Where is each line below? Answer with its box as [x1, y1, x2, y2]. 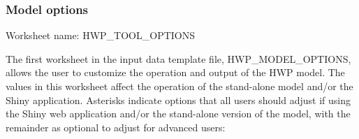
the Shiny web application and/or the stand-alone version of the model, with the [6, 106, 351, 121]
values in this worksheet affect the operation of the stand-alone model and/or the [6, 79, 353, 93]
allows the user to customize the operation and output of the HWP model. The [6, 65, 345, 80]
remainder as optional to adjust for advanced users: [6, 119, 226, 134]
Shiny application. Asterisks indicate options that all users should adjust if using [6, 92, 351, 107]
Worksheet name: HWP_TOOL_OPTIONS [6, 28, 195, 43]
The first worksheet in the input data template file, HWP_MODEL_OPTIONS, [6, 51, 351, 66]
